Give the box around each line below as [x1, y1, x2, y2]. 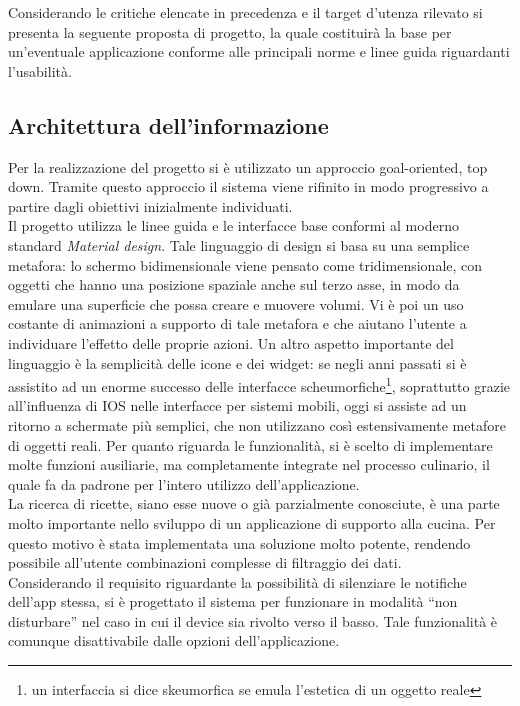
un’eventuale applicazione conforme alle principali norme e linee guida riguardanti [8, 41, 510, 62]
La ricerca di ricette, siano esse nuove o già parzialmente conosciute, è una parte [8, 493, 500, 514]
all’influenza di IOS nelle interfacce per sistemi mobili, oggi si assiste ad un [8, 395, 467, 416]
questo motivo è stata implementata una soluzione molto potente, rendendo [8, 532, 471, 553]
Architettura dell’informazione [8, 109, 329, 140]
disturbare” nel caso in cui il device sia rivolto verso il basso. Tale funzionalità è [8, 610, 498, 631]
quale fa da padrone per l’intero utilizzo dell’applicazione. [8, 473, 360, 494]
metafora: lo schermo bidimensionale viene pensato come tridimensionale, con [8, 254, 483, 275]
